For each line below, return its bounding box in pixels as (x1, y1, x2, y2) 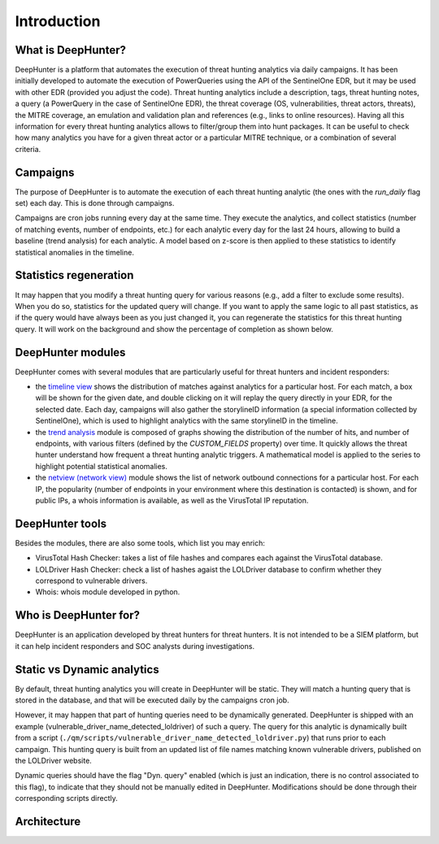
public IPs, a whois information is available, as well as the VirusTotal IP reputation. (35, 495, 309, 505)
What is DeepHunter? (15, 43, 126, 57)
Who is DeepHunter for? (15, 608, 141, 622)
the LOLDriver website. (15, 755, 93, 765)
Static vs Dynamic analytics (15, 663, 159, 677)
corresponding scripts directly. (15, 794, 118, 803)
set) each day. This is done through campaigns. (15, 198, 175, 208)
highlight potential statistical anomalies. (35, 461, 168, 471)
